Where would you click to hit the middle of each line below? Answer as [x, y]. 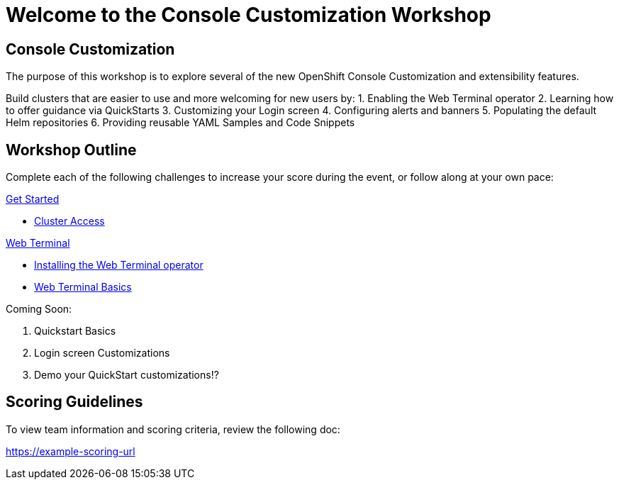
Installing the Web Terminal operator [119, 265]
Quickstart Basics [75, 331]
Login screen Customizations [102, 353]
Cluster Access [69, 221]
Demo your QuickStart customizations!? [127, 375]
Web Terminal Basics [83, 287]
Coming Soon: [39, 309]
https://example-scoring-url [71, 451]
